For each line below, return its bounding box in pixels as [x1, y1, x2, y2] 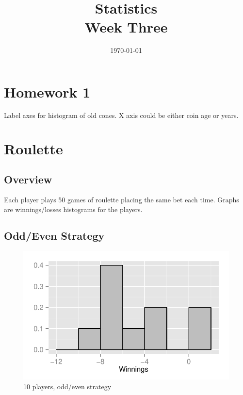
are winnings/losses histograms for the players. [4, 204, 143, 214]
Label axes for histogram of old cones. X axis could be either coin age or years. [4, 110, 239, 120]
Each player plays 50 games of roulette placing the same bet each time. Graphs [4, 195, 239, 205]
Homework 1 [4, 82, 91, 101]
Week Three [84, 17, 168, 37]
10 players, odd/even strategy [23, 381, 112, 391]
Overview [4, 172, 52, 187]
